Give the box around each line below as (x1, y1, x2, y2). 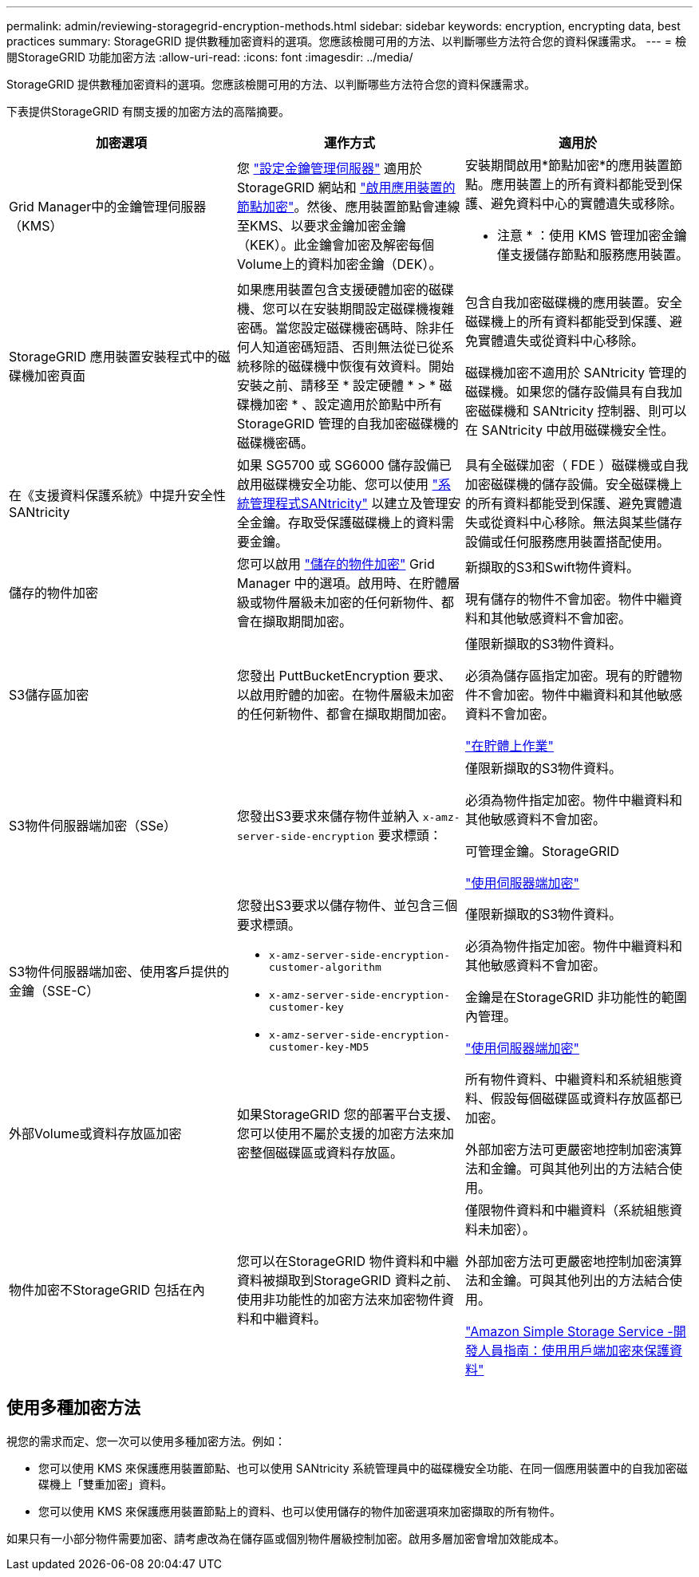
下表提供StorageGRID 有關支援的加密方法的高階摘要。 (6, 104, 290, 118)
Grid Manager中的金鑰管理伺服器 (9, 199, 207, 215)
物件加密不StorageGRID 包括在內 (9, 1282, 205, 1298)
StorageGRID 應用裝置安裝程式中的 (9, 349, 218, 365)
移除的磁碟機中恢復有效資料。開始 (249, 358, 454, 374)
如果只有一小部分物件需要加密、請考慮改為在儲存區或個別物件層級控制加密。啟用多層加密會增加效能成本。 (6, 1531, 565, 1545)
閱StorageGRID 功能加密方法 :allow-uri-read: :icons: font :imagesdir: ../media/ (6, 50, 413, 64)
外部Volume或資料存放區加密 (9, 1126, 182, 1141)
